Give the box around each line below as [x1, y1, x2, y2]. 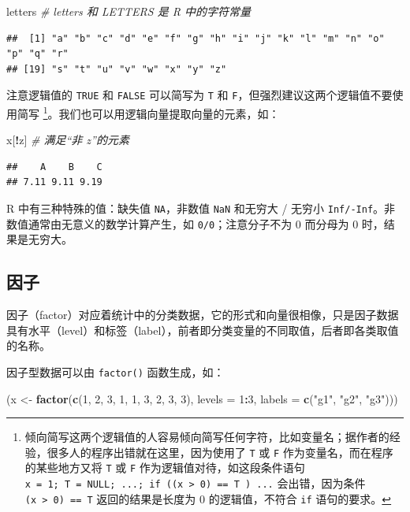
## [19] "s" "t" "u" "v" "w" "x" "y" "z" [6, 63, 227, 75]
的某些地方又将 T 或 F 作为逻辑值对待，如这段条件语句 [24, 459, 305, 476]
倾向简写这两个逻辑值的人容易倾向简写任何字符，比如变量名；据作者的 [24, 429, 389, 445]
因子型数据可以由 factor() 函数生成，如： [6, 363, 225, 380]
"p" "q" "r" [6, 48, 69, 60]
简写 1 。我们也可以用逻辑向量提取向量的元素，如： [17, 103, 280, 121]
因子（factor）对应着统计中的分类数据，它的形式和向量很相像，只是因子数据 [6, 306, 399, 323]
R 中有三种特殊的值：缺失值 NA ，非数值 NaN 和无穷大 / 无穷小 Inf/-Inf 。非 [6, 200, 396, 217]
